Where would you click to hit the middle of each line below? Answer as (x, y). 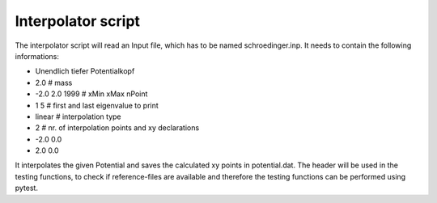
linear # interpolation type (78, 116)
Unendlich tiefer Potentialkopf (85, 71)
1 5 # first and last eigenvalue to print (97, 105)
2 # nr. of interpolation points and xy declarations (117, 128)
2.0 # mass (54, 82)
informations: (37, 56)
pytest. (26, 188)
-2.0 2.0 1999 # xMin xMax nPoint (91, 94)
